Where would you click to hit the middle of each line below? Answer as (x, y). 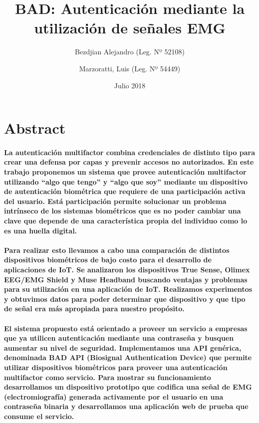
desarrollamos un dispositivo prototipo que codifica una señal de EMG (128, 387)
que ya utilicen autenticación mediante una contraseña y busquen (119, 338)
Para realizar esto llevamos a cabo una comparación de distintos (117, 250)
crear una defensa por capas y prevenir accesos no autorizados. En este (129, 162)
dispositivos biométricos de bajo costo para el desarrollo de (108, 260)
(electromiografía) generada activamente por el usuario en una (114, 396)
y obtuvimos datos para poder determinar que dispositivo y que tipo (125, 299)
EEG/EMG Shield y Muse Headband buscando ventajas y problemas (126, 279)
